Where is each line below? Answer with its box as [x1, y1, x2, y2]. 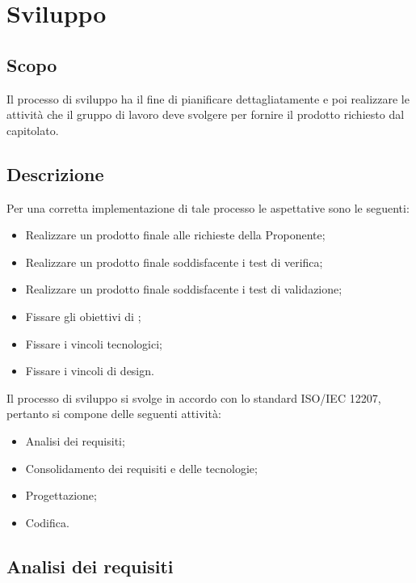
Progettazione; [25, 487, 97, 504]
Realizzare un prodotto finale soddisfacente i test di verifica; [25, 253, 323, 270]
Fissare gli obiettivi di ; [25, 307, 141, 324]
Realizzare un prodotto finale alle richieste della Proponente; [25, 226, 326, 243]
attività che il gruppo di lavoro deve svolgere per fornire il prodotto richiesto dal [6, 106, 405, 123]
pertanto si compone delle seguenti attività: [6, 405, 221, 422]
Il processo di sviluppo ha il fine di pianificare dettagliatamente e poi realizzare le [6, 90, 410, 107]
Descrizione [6, 161, 104, 186]
